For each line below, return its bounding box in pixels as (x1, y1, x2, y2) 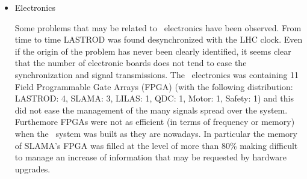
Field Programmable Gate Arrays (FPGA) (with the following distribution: (14, 80, 293, 93)
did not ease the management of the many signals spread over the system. (14, 103, 288, 116)
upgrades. (14, 162, 51, 175)
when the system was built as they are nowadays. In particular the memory (14, 127, 297, 139)
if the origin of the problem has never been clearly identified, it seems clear (14, 44, 291, 57)
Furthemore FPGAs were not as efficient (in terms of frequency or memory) (14, 115, 295, 128)
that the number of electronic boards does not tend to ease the (14, 56, 247, 69)
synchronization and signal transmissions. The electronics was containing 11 (14, 68, 299, 80)
